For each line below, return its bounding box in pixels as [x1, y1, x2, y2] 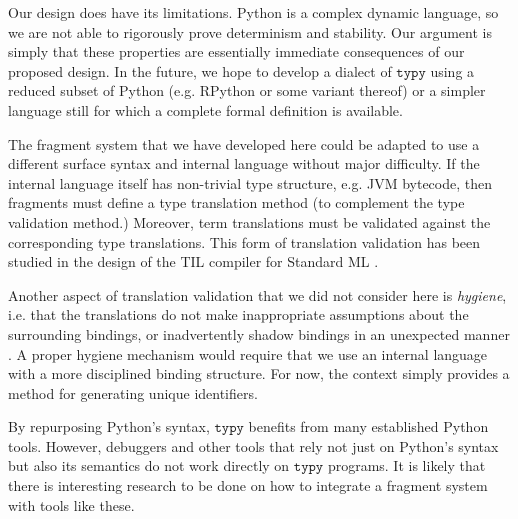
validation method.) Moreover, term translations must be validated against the [8, 211, 491, 232]
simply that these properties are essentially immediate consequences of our [8, 41, 465, 62]
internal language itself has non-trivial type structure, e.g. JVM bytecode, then [8, 172, 493, 193]
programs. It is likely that [327, 455, 486, 476]
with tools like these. [8, 494, 135, 515]
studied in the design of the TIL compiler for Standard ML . [8, 251, 379, 272]
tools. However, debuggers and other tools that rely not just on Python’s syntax [8, 435, 499, 456]
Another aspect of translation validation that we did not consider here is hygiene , [8, 284, 507, 305]
